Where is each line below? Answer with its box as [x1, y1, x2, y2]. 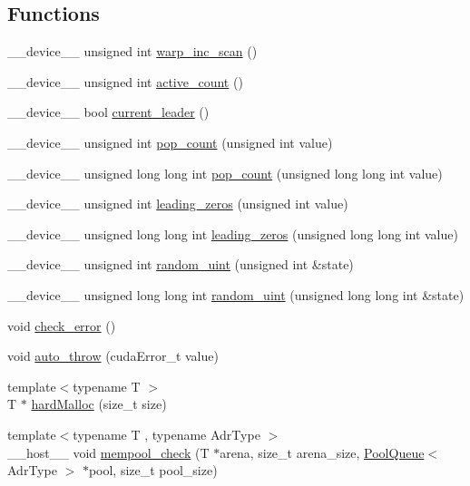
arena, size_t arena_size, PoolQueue [220, 442, 425, 462]
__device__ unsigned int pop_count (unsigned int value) [7, 132, 333, 151]
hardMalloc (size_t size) [31, 394, 167, 413]
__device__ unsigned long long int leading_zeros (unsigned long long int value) [7, 224, 458, 243]
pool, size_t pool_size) [88, 461, 218, 480]
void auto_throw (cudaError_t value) [7, 346, 219, 365]
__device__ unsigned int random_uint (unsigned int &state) [7, 255, 354, 274]
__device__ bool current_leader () [7, 102, 210, 121]
